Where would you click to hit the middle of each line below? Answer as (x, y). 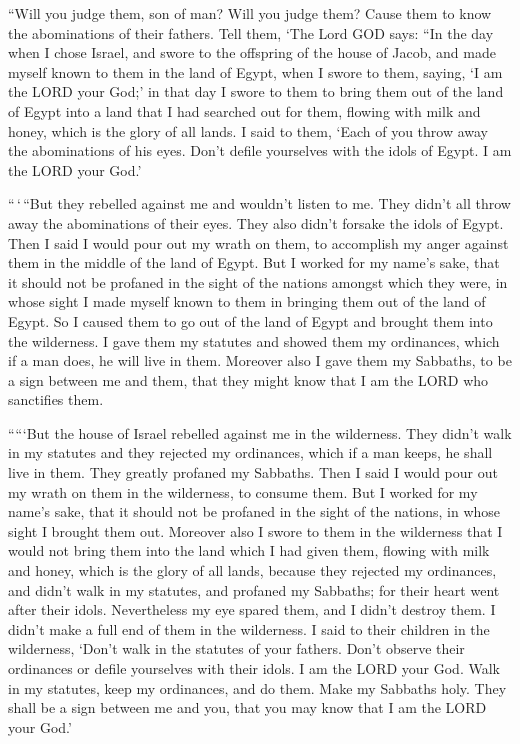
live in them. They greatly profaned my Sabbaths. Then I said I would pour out (253, 472)
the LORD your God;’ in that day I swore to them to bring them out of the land (256, 91)
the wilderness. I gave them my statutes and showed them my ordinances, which (254, 340)
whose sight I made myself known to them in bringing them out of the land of (247, 301)
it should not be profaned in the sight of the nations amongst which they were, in (258, 281)
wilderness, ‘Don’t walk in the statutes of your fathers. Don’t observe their (236, 648)
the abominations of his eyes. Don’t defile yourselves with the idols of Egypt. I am (260, 150)
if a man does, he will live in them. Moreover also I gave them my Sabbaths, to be (260, 360)
